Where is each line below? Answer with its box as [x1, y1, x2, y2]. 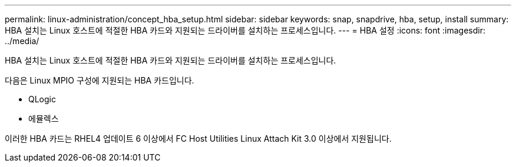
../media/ [5, 36, 39, 46]
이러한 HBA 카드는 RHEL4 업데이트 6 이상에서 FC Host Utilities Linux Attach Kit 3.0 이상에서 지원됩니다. [5, 133, 392, 143]
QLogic [28, 94, 56, 104]
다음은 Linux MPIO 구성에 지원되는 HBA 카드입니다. [5, 75, 194, 85]
